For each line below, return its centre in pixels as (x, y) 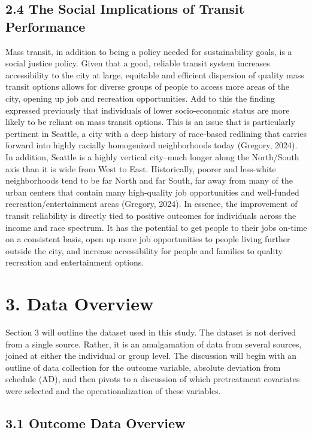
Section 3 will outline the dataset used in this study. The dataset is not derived (151, 332)
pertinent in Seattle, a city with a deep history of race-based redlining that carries (156, 133)
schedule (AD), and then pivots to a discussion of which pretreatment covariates (153, 379)
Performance (46, 26)
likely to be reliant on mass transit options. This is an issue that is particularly (150, 122)
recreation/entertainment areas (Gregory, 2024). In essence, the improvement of (152, 204)
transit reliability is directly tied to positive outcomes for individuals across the (151, 215)
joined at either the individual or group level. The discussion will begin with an (151, 356)
